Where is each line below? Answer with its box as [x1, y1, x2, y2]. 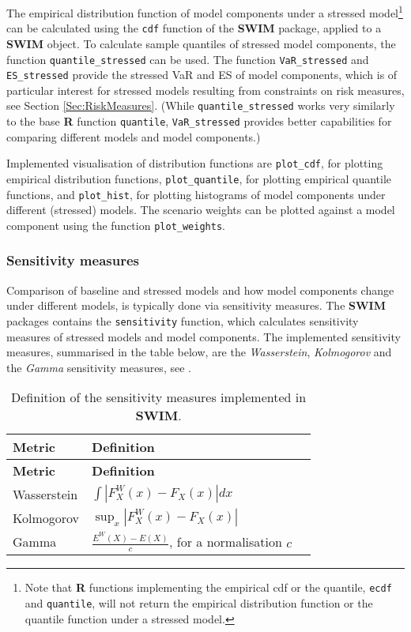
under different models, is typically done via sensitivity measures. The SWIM [6, 297, 386, 314]
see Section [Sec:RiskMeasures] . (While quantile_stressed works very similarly [6, 97, 395, 114]
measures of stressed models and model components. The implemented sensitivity [6, 328, 401, 344]
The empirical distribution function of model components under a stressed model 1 [6, 2, 403, 21]
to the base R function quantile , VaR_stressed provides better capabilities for [6, 113, 392, 130]
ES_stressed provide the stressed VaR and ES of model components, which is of [6, 66, 398, 83]
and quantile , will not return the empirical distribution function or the [25, 594, 373, 611]
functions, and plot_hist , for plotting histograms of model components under [6, 186, 386, 202]
